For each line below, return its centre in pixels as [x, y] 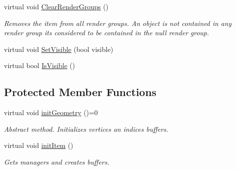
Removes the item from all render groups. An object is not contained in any [118, 23]
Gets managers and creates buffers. [57, 161]
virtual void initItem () [39, 145]
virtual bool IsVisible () [40, 65]
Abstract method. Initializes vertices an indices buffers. [86, 129]
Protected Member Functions [80, 92]
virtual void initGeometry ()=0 [51, 112]
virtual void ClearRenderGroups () [56, 6]
